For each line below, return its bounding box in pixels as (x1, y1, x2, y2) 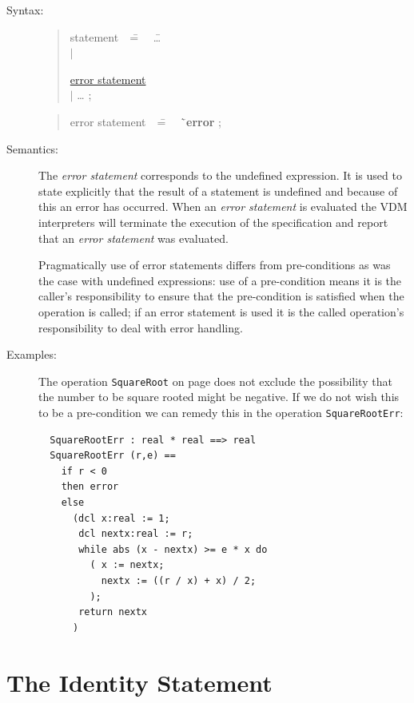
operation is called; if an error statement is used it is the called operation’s (38, 303, 404, 320)
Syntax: (6, 2, 44, 18)
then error (61, 481, 119, 493)
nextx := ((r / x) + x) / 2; (101, 574, 257, 586)
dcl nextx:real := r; (78, 528, 193, 540)
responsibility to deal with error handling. (38, 319, 243, 336)
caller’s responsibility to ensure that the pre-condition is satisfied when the (38, 288, 404, 304)
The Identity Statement (6, 665, 273, 698)
